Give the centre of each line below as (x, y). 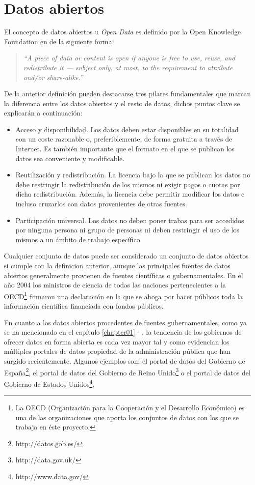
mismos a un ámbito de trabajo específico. (79, 239)
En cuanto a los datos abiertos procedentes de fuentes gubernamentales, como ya (126, 322)
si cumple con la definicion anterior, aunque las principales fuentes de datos (117, 265)
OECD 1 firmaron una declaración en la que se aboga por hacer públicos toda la (123, 295)
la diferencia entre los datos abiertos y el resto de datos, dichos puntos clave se (122, 103)
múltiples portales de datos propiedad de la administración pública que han (117, 351)
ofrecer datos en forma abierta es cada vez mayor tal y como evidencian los (117, 341)
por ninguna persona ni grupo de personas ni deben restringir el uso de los (127, 230)
